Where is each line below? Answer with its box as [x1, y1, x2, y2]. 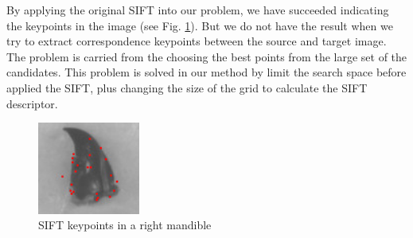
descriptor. [6, 95, 58, 111]
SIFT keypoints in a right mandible [38, 217, 212, 233]
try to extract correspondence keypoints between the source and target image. [6, 33, 387, 49]
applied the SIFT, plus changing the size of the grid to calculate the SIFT [6, 79, 368, 96]
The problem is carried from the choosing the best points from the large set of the [6, 48, 407, 64]
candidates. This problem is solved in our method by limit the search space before [6, 64, 407, 80]
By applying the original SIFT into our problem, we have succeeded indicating [6, 2, 389, 18]
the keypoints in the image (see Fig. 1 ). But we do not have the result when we [6, 17, 393, 33]
